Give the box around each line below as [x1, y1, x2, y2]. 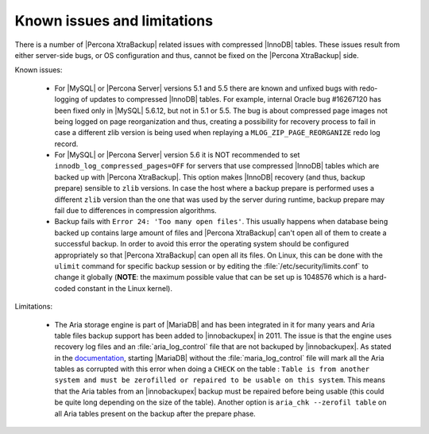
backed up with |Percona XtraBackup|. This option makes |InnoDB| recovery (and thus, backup [54, 172, 365, 182]
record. [54, 139, 79, 149]
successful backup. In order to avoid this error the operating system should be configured [54, 239, 350, 249]
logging [54, 95, 79, 104]
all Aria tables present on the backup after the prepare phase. [54, 409, 256, 418]
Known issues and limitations [14, 12, 214, 29]
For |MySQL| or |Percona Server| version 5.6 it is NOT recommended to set [54, 150, 300, 160]
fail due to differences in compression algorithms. [54, 206, 218, 215]
